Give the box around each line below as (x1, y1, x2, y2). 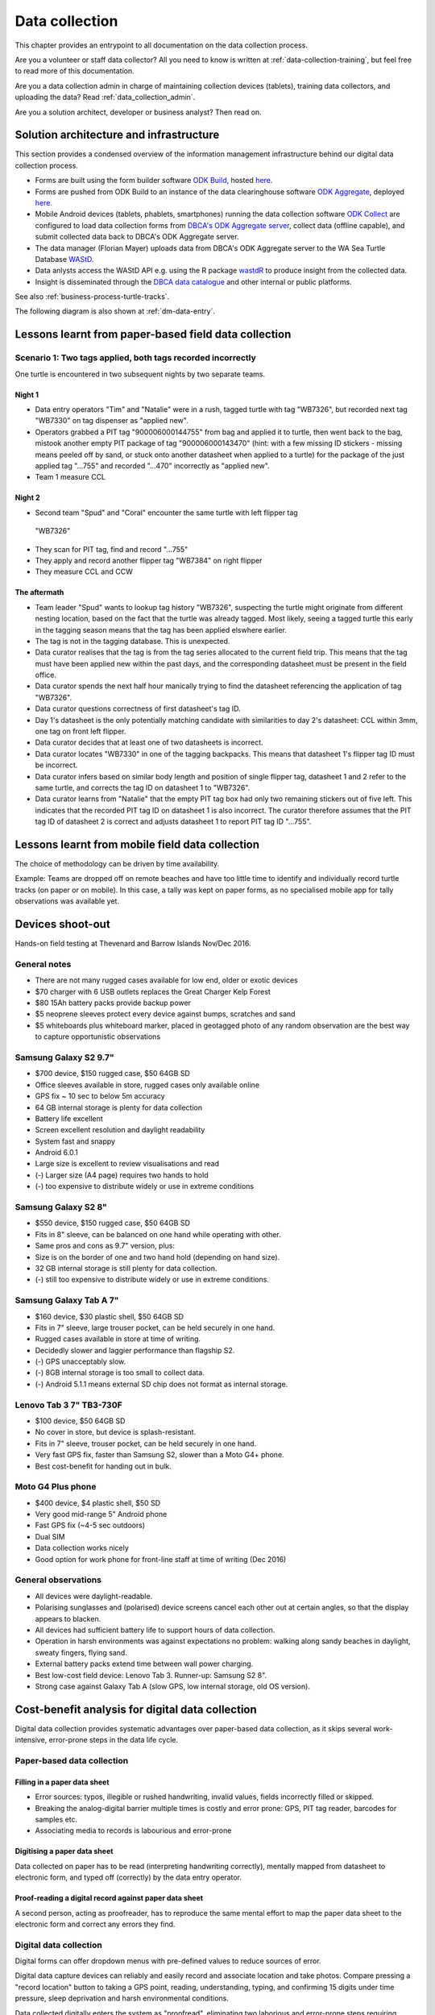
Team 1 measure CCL (35, 472, 106, 482)
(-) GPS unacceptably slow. (35, 1356, 126, 1366)
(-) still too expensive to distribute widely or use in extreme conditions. (35, 1274, 270, 1285)
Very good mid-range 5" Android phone (35, 1510, 168, 1519)
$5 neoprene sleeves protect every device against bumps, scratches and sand (35, 1009, 296, 1019)
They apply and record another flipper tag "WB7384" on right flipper (35, 555, 263, 565)
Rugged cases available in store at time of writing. (35, 1334, 201, 1344)
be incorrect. (35, 760, 78, 770)
